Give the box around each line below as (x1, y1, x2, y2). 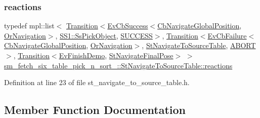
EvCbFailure (207, 30, 247, 41)
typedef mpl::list (4, 20, 55, 31)
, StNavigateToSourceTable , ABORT (142, 40, 256, 51)
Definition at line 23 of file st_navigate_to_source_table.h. (4, 77, 190, 88)
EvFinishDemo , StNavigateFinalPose (59, 50, 174, 60)
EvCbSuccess (107, 20, 148, 31)
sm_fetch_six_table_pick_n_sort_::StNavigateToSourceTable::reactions (4, 60, 233, 70)
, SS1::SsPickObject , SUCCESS (55, 30, 153, 41)
